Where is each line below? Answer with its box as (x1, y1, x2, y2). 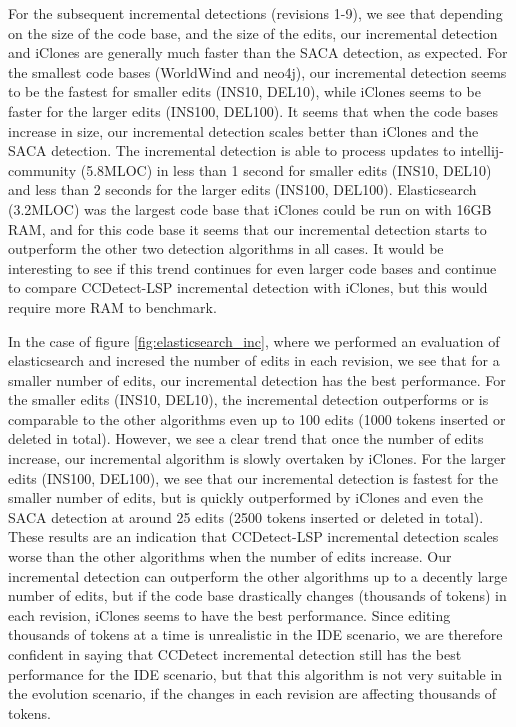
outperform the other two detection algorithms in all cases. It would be (8, 238, 444, 259)
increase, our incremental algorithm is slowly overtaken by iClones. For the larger (8, 448, 506, 469)
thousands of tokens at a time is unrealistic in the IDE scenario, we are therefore (8, 624, 503, 645)
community (8, 159, 77, 180)
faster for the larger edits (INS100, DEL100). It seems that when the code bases (8, 100, 498, 121)
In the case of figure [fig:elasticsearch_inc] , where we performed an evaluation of (8, 330, 500, 351)
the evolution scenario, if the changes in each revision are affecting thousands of (8, 683, 497, 704)
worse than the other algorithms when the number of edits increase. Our (8, 546, 452, 567)
